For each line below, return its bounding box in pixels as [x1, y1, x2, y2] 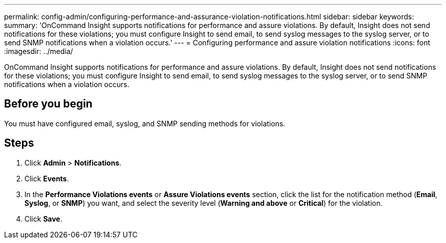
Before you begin [4, 97, 93, 111]
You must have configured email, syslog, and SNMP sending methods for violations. [4, 119, 286, 128]
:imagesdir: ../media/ [4, 47, 73, 56]
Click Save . [24, 214, 63, 223]
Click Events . [24, 174, 69, 183]
